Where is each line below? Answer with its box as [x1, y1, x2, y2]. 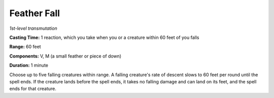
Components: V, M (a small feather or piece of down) [9, 53, 122, 59]
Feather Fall [9, 8, 60, 19]
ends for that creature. [9, 86, 57, 92]
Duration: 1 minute [9, 62, 48, 68]
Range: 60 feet [9, 43, 41, 50]
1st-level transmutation [9, 25, 58, 31]
